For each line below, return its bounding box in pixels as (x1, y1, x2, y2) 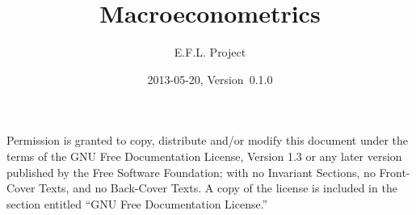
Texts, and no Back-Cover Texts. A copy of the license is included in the (39, 179, 397, 196)
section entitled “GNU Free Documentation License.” (6, 195, 268, 212)
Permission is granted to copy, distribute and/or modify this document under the (6, 132, 409, 149)
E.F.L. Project (174, 44, 246, 61)
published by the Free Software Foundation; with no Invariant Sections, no (6, 163, 376, 180)
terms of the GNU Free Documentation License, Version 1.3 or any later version (6, 147, 402, 164)
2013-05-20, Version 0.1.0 (147, 70, 273, 87)
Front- (379, 163, 410, 180)
